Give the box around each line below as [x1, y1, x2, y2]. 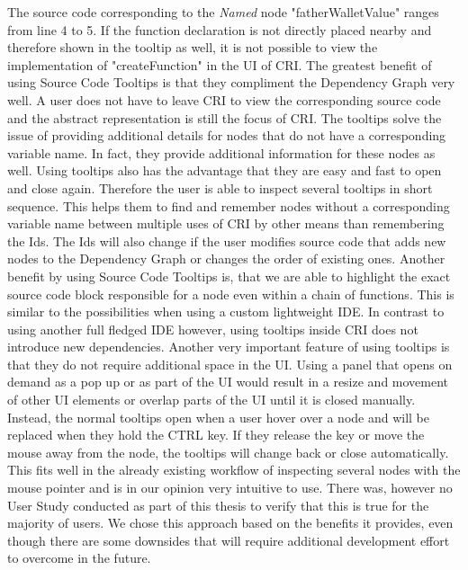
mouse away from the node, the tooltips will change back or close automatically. [7, 442, 449, 461]
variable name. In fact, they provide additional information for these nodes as [7, 143, 436, 162]
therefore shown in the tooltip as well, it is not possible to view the [7, 38, 378, 57]
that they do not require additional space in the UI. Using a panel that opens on [7, 354, 453, 373]
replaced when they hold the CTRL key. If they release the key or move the [7, 425, 425, 444]
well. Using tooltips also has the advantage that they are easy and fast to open [7, 161, 442, 180]
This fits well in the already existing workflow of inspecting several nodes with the [7, 460, 461, 479]
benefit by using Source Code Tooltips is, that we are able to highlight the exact [7, 266, 451, 285]
